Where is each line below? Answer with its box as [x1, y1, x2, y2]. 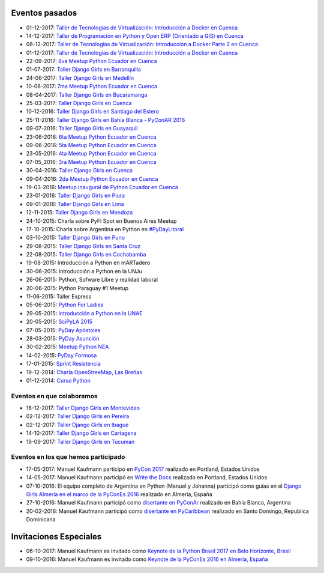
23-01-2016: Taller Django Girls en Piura [26, 192, 125, 199]
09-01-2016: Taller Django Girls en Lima [26, 200, 124, 207]
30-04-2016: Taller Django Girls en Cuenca [26, 167, 133, 174]
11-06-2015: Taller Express [26, 293, 92, 300]
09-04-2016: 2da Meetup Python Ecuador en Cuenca [26, 175, 158, 183]
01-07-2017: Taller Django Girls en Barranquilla [26, 66, 141, 73]
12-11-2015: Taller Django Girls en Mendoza [26, 209, 133, 216]
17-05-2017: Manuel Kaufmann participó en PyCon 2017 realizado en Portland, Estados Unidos [26, 465, 260, 473]
